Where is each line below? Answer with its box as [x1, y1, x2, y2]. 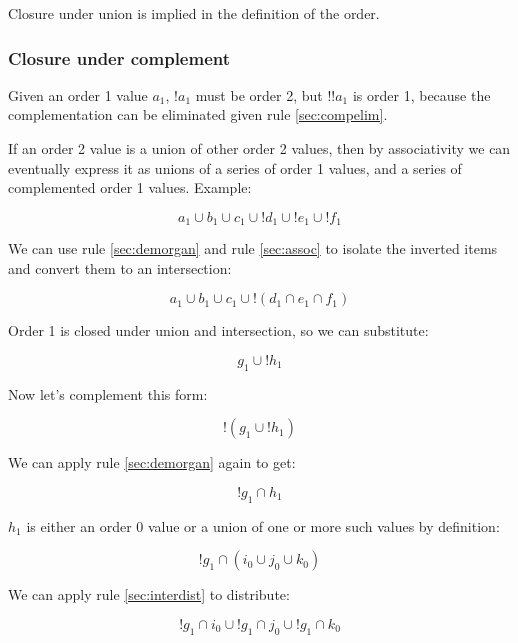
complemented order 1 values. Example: [8, 177, 252, 198]
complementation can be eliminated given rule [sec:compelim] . [8, 104, 388, 125]
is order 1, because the [352, 84, 491, 105]
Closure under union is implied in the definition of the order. [8, 3, 380, 23]
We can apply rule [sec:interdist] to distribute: [8, 584, 290, 605]
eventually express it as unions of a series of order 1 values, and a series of [8, 157, 462, 178]
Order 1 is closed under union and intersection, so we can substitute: [8, 320, 429, 341]
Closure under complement [8, 45, 231, 70]
